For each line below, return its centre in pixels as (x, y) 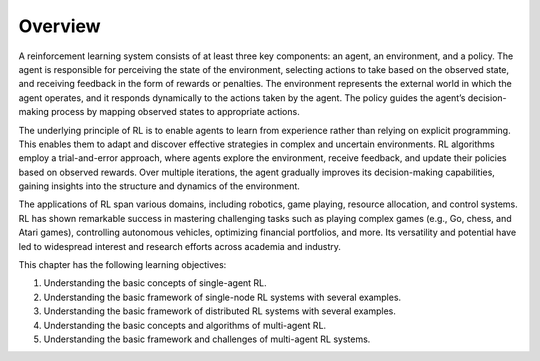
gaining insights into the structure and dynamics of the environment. (159, 186)
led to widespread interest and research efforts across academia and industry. (180, 246)
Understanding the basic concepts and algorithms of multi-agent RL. (185, 325)
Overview (59, 26)
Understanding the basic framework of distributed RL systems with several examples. (220, 311)
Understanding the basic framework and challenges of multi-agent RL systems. (207, 339)
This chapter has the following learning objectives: (122, 265)
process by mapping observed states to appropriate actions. (175, 112)
